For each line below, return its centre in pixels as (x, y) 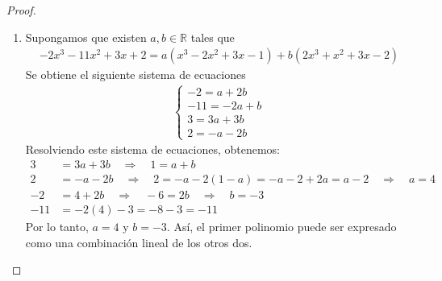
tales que (213, 37)
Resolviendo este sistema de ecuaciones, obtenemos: (152, 149)
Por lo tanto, (57, 227)
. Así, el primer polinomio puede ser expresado (281, 227)
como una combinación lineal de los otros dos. (139, 242)
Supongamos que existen (86, 37)
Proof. (21, 10)
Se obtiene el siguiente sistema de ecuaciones (136, 74)
